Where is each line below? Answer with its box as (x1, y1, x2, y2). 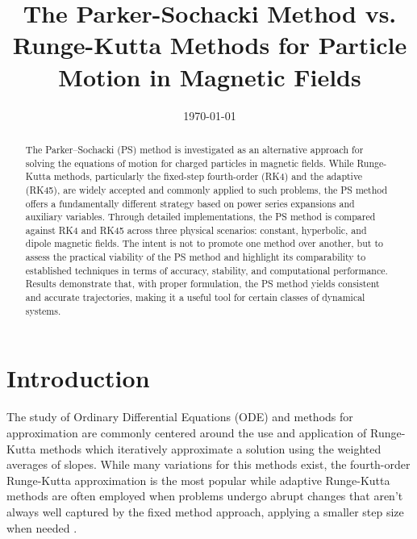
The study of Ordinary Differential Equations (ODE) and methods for (6, 408, 353, 425)
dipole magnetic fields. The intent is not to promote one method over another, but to (25, 236, 383, 250)
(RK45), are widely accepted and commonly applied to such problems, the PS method (25, 182, 388, 196)
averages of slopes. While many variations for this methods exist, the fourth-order (6, 456, 411, 473)
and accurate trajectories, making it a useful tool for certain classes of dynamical (25, 290, 365, 304)
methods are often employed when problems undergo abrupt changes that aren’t (6, 487, 403, 504)
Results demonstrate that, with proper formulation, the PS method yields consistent (25, 277, 380, 290)
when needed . (6, 519, 77, 536)
